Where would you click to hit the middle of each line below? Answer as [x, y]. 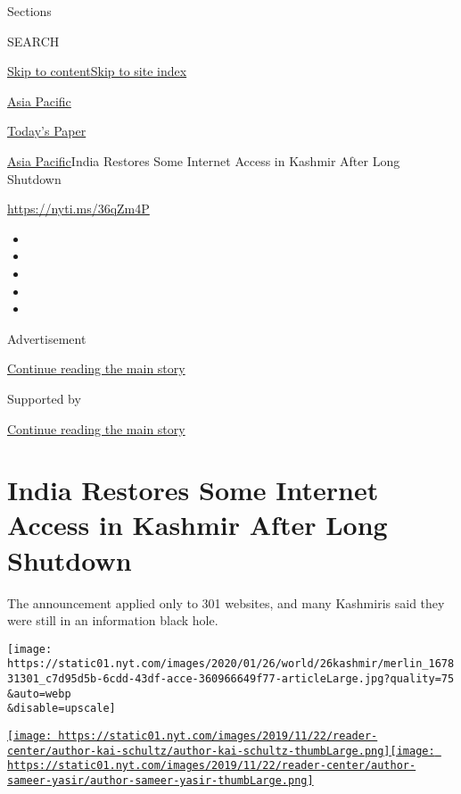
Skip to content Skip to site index [97, 71]
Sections [29, 11]
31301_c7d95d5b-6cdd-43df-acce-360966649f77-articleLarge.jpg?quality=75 [231, 679]
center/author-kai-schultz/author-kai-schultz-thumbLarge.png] [199, 751]
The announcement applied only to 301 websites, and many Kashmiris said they [226, 602]
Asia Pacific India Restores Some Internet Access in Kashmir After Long [204, 160]
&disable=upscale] [62, 709]
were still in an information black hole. [113, 620]
